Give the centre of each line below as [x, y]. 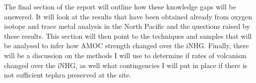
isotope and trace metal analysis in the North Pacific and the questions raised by [127, 26]
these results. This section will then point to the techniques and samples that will [128, 36]
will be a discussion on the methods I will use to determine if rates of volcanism [125, 55]
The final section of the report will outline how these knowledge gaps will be [120, 6]
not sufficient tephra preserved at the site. [68, 75]
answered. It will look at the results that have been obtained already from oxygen [128, 16]
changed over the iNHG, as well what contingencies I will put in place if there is [126, 65]
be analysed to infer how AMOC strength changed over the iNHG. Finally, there [127, 45]
